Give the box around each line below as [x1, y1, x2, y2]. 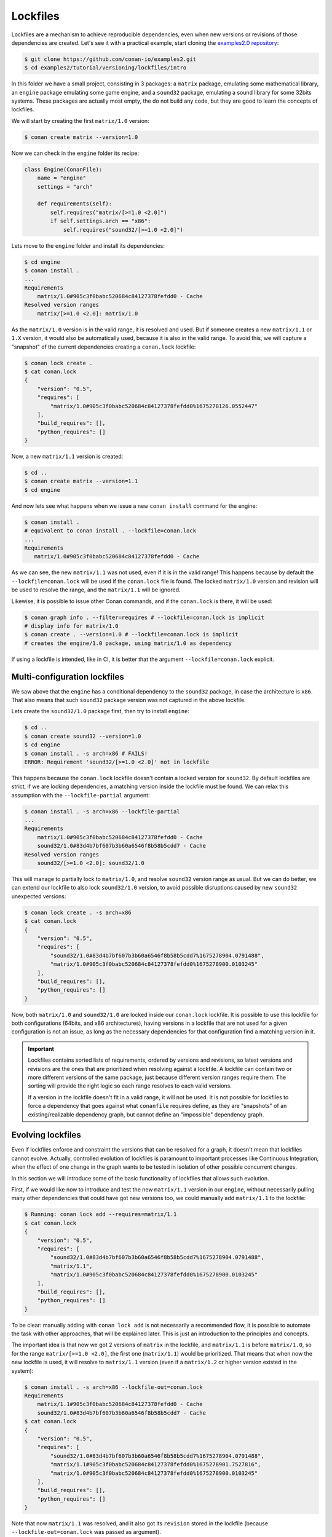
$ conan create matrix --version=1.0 [24, 133, 138, 141]
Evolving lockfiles [11, 1130, 81, 1140]
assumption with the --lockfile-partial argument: [11, 791, 150, 799]
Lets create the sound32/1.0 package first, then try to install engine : [11, 708, 190, 715]
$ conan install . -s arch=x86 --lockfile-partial [24, 808, 181, 815]
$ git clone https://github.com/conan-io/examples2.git [24, 55, 197, 63]
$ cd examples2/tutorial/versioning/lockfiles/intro [24, 65, 187, 71]
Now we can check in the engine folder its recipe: [11, 149, 140, 157]
